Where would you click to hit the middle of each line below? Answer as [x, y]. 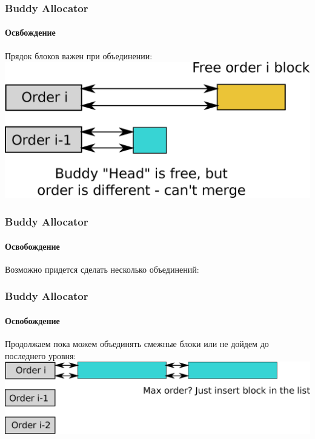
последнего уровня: [41, 355]
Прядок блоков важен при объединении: [79, 55]
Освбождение [30, 32]
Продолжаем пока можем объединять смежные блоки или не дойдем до [137, 344]
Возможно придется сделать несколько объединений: [102, 269]
